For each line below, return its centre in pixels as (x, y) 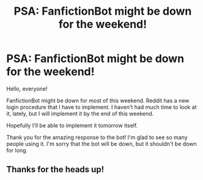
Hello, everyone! (27, 88)
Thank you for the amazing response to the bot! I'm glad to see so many (97, 137)
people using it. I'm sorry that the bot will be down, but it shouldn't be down (102, 144)
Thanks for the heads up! (55, 170)
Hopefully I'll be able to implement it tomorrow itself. (72, 125)
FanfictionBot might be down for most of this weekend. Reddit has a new (98, 100)
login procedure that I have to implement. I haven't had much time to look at (102, 107)
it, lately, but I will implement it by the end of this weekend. (80, 113)
